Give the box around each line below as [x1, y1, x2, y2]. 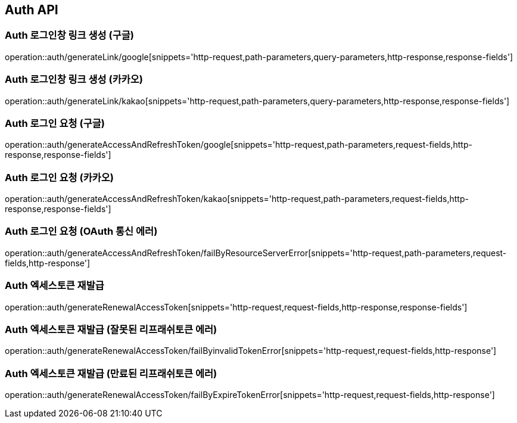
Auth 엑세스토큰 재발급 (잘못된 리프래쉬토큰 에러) [5, 323, 217, 335]
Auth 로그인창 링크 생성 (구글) [5, 29, 134, 42]
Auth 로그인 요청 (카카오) [5, 171, 114, 183]
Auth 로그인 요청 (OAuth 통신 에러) [5, 225, 158, 238]
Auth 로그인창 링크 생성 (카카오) [5, 73, 144, 86]
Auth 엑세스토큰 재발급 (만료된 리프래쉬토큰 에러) [5, 367, 217, 380]
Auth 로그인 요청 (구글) [5, 117, 105, 129]
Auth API [5, 2, 58, 17]
